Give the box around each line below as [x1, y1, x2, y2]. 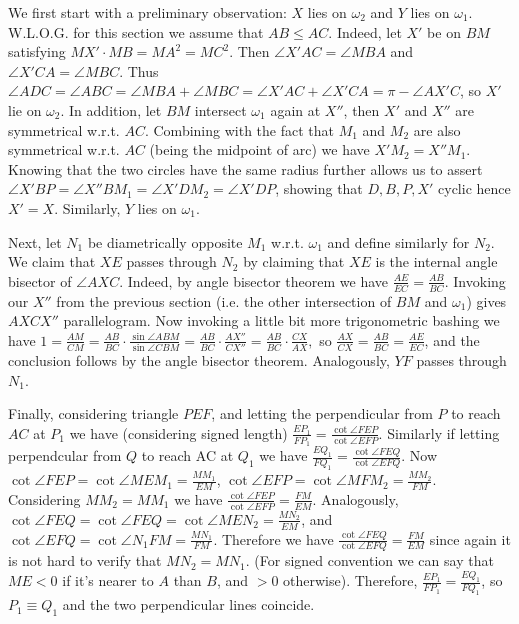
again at [270, 99, 321, 120]
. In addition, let [60, 99, 162, 120]
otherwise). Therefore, [283, 570, 418, 591]
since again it [429, 528, 511, 549]
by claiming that [243, 251, 345, 272]
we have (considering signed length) [69, 422, 288, 443]
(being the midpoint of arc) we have [149, 139, 370, 160]
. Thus [119, 60, 159, 81]
